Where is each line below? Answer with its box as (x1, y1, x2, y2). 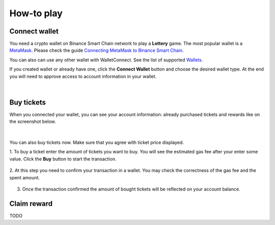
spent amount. (9, 174, 40, 180)
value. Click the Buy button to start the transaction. (9, 155, 117, 162)
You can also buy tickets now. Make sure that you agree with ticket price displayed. (9, 140, 184, 146)
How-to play (9, 8, 63, 19)
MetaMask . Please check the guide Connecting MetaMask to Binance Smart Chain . (9, 47, 184, 53)
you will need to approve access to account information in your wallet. (9, 73, 157, 79)
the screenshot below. (9, 118, 56, 124)
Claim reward (9, 199, 53, 208)
